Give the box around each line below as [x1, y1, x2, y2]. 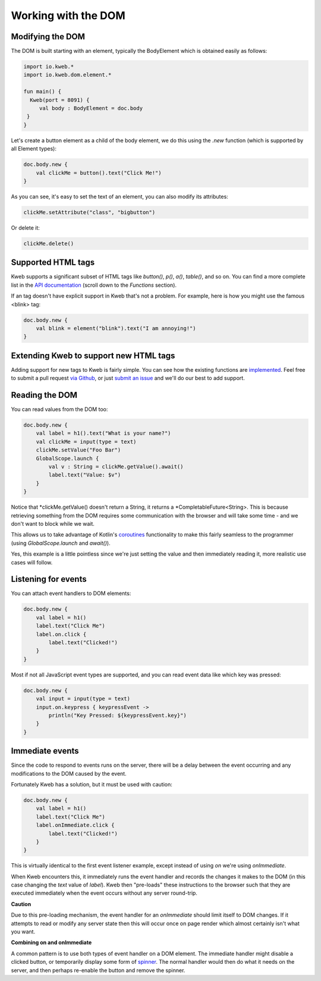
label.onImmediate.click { [36, 822, 115, 829]
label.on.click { [36, 631, 87, 638]
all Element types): [11, 145, 56, 152]
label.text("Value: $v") [48, 472, 121, 478]
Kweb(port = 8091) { [30, 96, 90, 104]
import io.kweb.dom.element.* [23, 71, 112, 79]
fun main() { [23, 88, 62, 95]
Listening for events [11, 574, 87, 584]
